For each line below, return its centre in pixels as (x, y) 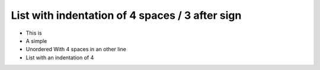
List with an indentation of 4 (60, 57)
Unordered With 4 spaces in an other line (76, 49)
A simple (36, 41)
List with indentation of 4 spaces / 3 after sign (126, 15)
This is (34, 33)
